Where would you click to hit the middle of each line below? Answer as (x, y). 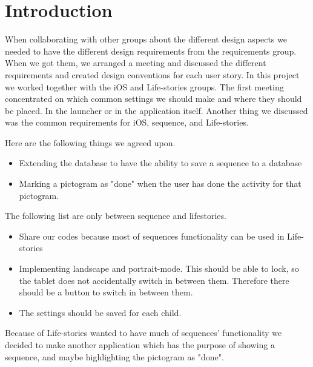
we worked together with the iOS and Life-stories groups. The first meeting (144, 86)
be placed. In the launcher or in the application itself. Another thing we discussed (156, 110)
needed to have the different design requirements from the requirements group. (151, 51)
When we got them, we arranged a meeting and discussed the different (136, 63)
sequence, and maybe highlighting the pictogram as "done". (114, 356)
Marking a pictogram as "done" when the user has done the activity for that (160, 183)
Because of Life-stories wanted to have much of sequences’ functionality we (143, 333)
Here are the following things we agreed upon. (90, 142)
